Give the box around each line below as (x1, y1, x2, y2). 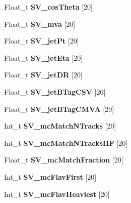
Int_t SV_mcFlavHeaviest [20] (4, 188, 110, 199)
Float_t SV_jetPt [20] (4, 35, 79, 46)
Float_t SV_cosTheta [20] (4, 2, 93, 12)
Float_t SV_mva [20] (4, 18, 76, 29)
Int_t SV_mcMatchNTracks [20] (4, 120, 116, 131)
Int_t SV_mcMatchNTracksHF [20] (4, 137, 128, 148)
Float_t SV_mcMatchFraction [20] (4, 154, 123, 165)
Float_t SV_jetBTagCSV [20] (4, 86, 106, 97)
